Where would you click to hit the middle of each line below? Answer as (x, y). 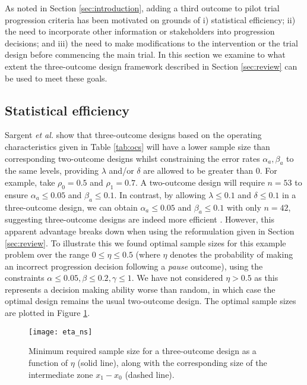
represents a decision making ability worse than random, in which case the (140, 289)
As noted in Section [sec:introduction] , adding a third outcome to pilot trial (142, 8)
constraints (25, 278)
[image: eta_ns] (61, 332)
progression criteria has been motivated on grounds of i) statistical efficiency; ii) (150, 19)
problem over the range (47, 254)
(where (148, 254)
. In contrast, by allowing (160, 194)
